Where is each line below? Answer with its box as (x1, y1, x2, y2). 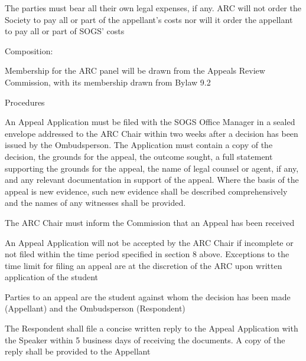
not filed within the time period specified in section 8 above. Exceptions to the (5, 248, 289, 260)
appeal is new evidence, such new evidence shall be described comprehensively (5, 185, 288, 197)
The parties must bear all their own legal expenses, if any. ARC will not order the (5, 2, 301, 14)
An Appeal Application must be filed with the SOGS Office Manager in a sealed (5, 116, 295, 128)
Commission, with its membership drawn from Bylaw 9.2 (5, 76, 211, 88)
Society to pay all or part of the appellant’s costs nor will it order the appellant (5, 13, 293, 25)
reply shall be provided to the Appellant (5, 345, 151, 357)
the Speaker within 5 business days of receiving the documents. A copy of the (5, 333, 285, 346)
